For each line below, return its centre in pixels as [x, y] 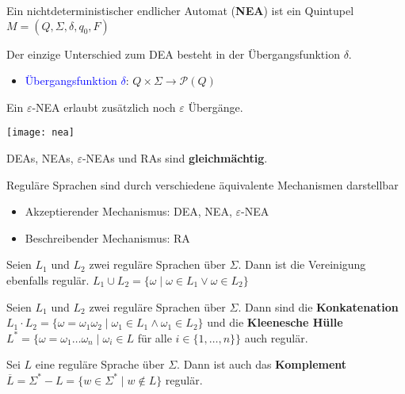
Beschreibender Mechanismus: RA [107, 237]
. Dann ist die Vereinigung [302, 264]
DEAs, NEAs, [40, 158]
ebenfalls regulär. [48, 280]
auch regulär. [276, 337]
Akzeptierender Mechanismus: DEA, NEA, [128, 211]
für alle [155, 337]
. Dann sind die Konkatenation [318, 306]
